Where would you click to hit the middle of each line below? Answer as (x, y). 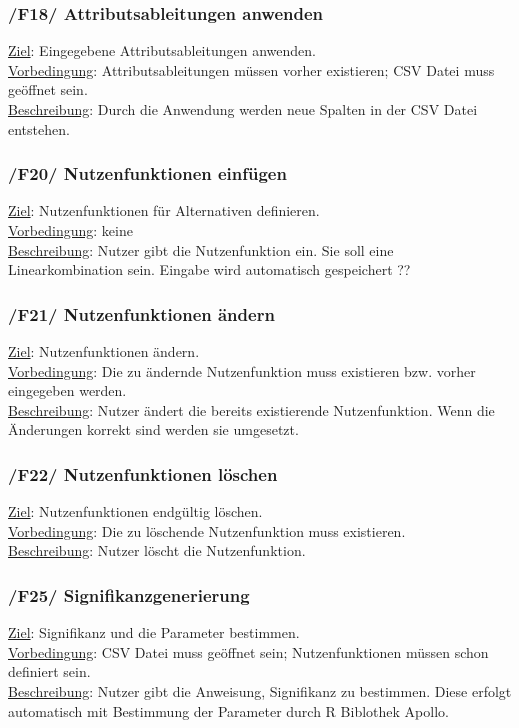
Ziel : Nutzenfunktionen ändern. (104, 351)
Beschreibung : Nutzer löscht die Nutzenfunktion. (157, 550)
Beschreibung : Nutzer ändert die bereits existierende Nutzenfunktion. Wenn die (251, 409)
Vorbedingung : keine (70, 230)
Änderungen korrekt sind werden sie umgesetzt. (153, 429)
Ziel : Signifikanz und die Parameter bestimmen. (154, 632)
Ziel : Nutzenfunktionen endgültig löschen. (135, 511)
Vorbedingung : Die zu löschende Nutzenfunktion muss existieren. (207, 530)
